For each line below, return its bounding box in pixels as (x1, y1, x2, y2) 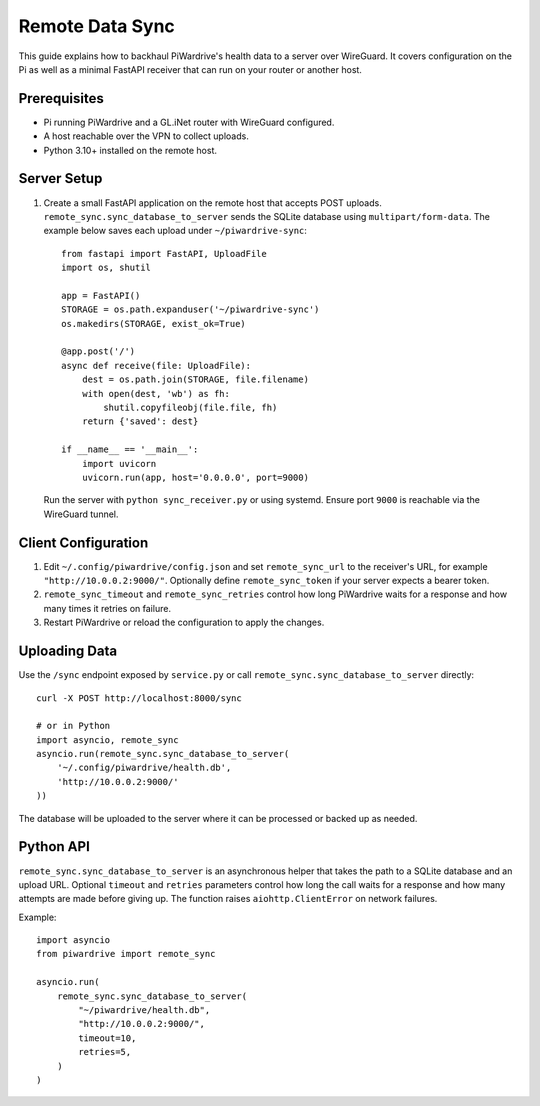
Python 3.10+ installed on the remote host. (43, 144, 218, 156)
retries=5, (78, 1046, 132, 1058)
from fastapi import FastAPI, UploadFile (61, 248, 267, 259)
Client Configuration (18, 534, 149, 551)
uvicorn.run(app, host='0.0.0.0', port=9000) (81, 471, 310, 483)
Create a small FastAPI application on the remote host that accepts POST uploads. (43, 196, 382, 209)
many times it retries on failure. (43, 602, 172, 614)
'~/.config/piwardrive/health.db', (56, 762, 232, 774)
